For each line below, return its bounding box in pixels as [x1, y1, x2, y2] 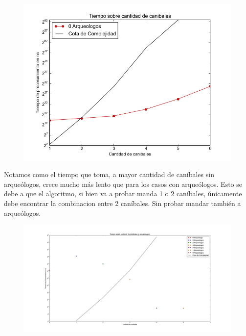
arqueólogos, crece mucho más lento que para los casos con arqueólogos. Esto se [4, 179, 242, 189]
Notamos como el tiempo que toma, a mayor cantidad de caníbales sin [4, 169, 214, 180]
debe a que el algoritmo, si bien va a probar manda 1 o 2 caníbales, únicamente [4, 188, 242, 199]
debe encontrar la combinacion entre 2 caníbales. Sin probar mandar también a [4, 198, 241, 208]
